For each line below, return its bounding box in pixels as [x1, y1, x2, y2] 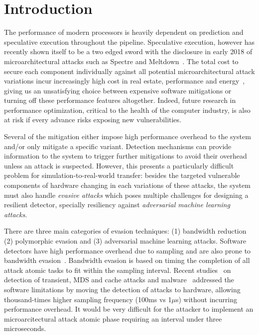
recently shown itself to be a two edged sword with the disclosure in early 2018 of [4, 46, 253, 57]
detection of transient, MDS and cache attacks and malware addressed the [4, 274, 234, 285]
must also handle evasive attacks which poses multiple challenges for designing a [4, 189, 249, 200]
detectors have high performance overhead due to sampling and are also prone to [4, 245, 251, 255]
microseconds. [4, 323, 46, 334]
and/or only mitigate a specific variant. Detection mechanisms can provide [4, 141, 232, 151]
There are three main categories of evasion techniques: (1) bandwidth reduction [4, 226, 247, 236]
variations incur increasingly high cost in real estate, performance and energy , [4, 76, 245, 86]
